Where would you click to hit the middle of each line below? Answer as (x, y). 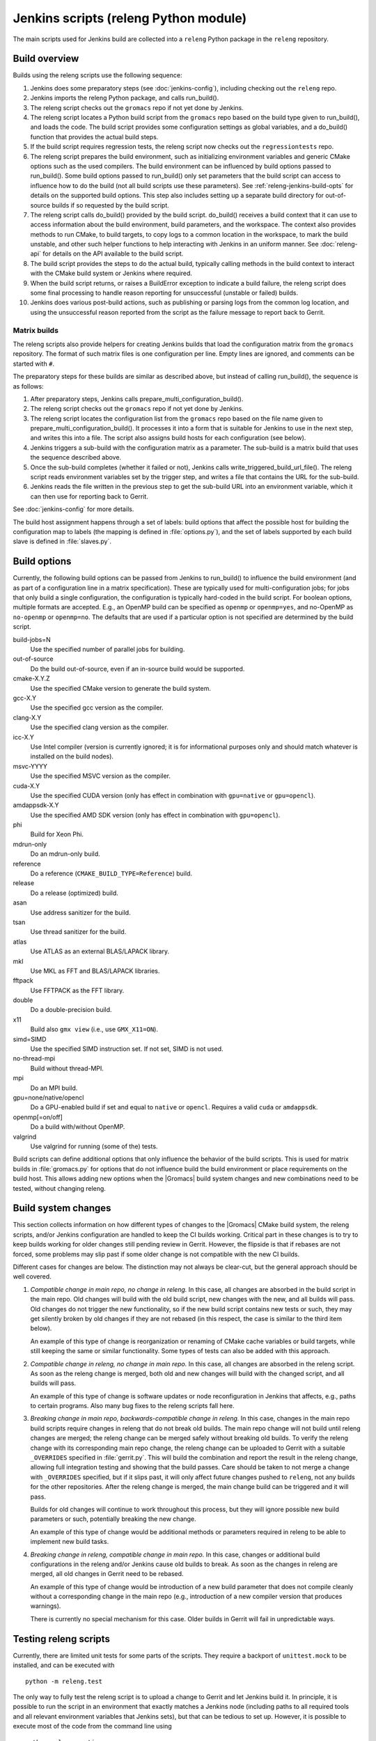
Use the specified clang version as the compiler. (99, 727)
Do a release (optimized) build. (74, 893)
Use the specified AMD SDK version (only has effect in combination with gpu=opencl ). (155, 815)
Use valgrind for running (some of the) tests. (94, 1146)
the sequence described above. (76, 458)
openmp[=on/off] (38, 1117)
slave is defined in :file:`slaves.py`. (62, 541)
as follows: (29, 386)
